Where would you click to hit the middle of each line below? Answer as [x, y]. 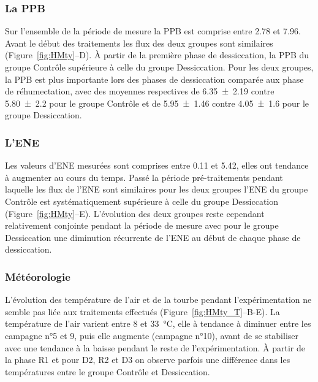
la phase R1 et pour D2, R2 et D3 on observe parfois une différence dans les [148, 360]
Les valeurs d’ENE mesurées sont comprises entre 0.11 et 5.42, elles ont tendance [157, 165]
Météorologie [38, 276]
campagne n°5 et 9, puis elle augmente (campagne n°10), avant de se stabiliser [152, 335]
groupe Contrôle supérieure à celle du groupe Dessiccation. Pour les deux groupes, [159, 67]
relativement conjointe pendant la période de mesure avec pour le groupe [142, 225]
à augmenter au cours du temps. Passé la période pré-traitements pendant [144, 177]
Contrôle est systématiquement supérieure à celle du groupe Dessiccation [142, 201]
